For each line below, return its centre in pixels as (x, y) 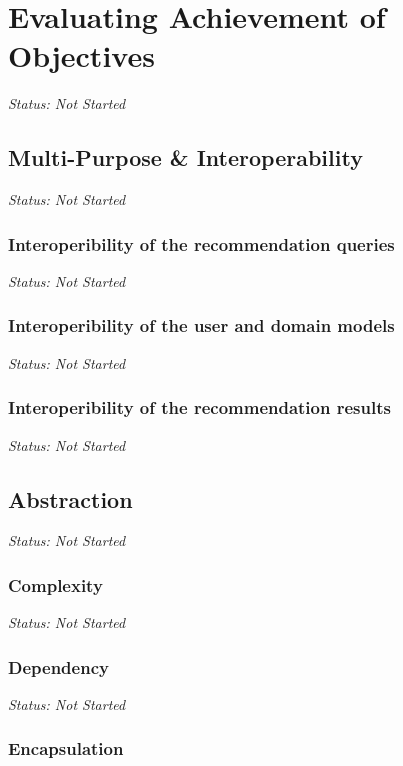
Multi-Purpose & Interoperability (185, 157)
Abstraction (70, 498)
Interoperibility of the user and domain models (201, 325)
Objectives (81, 55)
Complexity (55, 584)
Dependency (58, 666)
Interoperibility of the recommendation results (199, 407)
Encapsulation (66, 748)
